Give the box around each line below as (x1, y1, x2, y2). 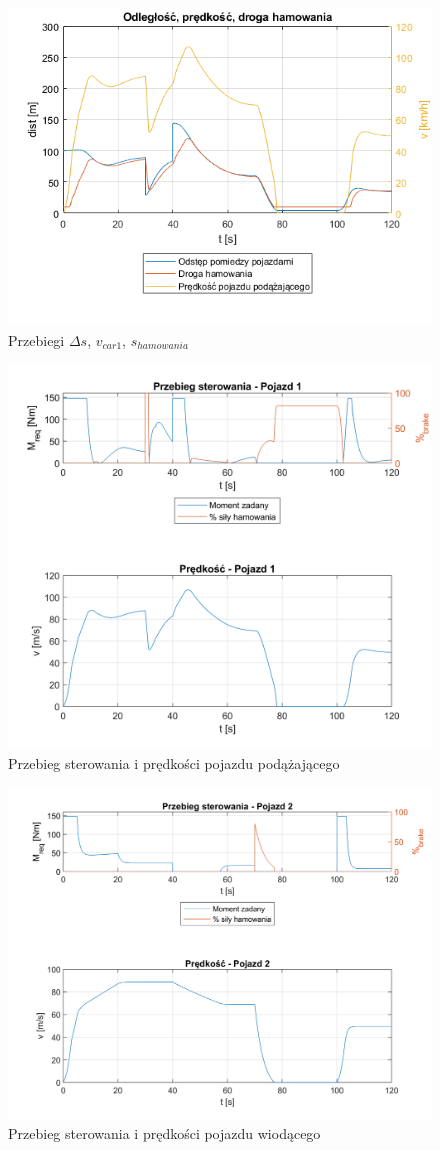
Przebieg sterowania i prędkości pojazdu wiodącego (8, 1122, 321, 1143)
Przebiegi (8, 329, 65, 350)
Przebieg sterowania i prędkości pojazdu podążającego (8, 752, 340, 773)
